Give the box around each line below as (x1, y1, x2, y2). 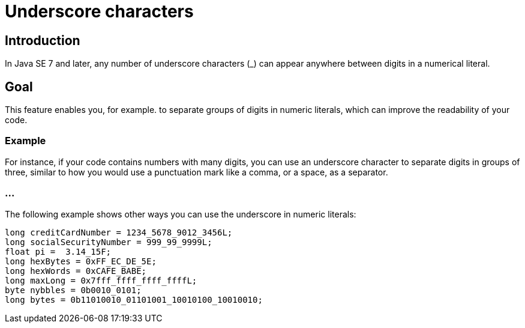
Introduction (5, 32, 80, 48)
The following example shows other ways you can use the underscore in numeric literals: (5, 208, 356, 219)
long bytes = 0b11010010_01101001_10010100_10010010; (5, 294, 263, 305)
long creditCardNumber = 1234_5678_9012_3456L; (5, 227, 233, 237)
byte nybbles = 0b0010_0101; (5, 285, 142, 295)
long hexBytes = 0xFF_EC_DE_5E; (5, 256, 157, 266)
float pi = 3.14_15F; (5, 246, 112, 257)
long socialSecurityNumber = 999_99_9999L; (5, 237, 212, 247)
